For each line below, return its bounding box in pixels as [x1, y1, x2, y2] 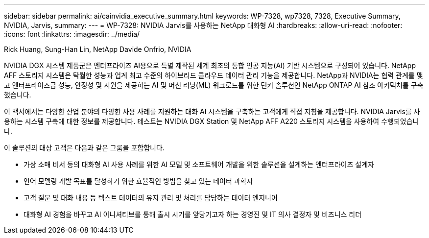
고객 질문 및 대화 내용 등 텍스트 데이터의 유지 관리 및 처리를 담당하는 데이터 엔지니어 [24, 193, 278, 202]
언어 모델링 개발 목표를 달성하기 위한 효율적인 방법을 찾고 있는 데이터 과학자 [24, 177, 253, 185]
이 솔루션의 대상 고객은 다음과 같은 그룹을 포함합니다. [4, 143, 165, 152]
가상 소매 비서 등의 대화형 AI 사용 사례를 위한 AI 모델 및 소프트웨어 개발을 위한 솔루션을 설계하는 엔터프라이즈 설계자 [24, 160, 374, 168]
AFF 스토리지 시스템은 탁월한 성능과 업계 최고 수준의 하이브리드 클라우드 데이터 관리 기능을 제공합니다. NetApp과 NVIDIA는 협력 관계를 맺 [4, 71, 423, 79]
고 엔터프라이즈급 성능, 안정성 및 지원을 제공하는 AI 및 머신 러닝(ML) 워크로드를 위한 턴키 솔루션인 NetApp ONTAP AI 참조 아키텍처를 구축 [4, 81, 424, 89]
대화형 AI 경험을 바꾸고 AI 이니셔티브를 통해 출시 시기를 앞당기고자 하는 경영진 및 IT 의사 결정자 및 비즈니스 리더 [24, 210, 362, 218]
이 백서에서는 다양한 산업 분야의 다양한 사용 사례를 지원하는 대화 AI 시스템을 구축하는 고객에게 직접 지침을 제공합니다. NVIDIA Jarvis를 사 [4, 107, 420, 116]
